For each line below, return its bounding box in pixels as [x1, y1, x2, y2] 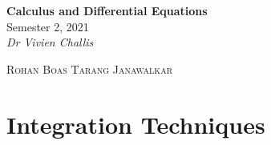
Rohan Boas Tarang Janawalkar [6, 60, 173, 77]
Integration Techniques [6, 107, 265, 140]
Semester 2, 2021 [6, 18, 89, 34]
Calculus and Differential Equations [6, 2, 208, 18]
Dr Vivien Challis [6, 34, 94, 50]
